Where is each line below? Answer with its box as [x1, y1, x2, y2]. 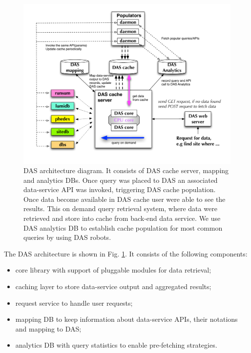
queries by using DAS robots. [23, 232, 111, 242]
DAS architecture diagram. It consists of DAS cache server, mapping [23, 165, 229, 176]
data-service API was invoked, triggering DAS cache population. [23, 184, 216, 195]
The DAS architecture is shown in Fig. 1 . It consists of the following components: [4, 248, 248, 258]
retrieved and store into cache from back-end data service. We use [23, 213, 221, 223]
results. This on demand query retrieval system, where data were [23, 203, 217, 214]
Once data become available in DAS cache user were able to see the [23, 194, 226, 204]
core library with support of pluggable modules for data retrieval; [15, 265, 211, 275]
